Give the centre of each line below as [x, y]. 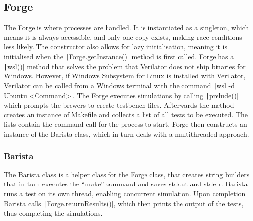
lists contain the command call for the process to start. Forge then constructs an [126, 124]
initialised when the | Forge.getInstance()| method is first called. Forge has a [119, 56]
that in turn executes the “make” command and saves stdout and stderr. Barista [126, 184]
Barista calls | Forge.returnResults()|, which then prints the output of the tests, [124, 203]
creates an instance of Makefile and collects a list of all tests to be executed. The [126, 114]
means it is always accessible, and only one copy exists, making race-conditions [123, 37]
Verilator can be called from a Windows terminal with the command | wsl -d [119, 85]
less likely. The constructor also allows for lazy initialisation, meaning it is [116, 47]
